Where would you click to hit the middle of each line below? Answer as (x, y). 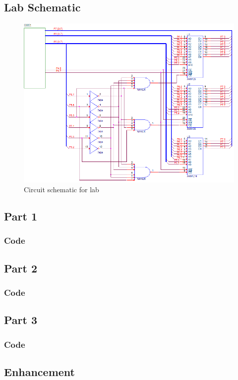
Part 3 (21, 320)
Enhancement (39, 371)
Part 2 (21, 268)
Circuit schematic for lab (61, 189)
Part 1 (21, 216)
